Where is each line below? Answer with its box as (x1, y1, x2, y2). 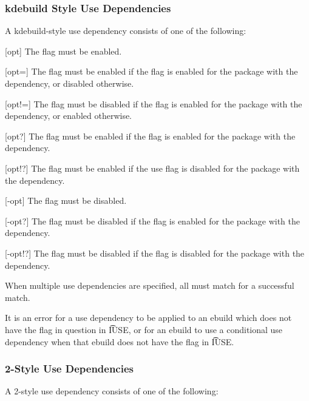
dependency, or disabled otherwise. (5, 77, 134, 89)
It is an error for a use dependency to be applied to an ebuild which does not (5, 311, 292, 324)
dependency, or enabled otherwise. (5, 109, 132, 122)
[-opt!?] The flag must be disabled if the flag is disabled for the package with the (5, 246, 305, 259)
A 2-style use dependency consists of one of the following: (5, 385, 219, 397)
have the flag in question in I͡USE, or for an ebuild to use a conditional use (5, 323, 283, 335)
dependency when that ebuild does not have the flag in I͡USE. (5, 335, 234, 348)
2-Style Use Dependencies (5, 361, 134, 376)
